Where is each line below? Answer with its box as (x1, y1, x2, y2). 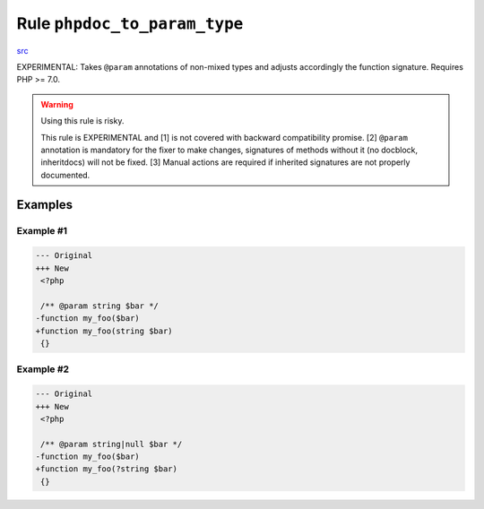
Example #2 (16, 363, 70, 375)
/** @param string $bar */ (40, 300, 159, 311)
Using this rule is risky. (40, 116, 125, 126)
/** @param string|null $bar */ (40, 439, 183, 449)
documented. (40, 169, 91, 180)
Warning (40, 99, 73, 109)
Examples (16, 197, 73, 212)
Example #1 (16, 225, 67, 237)
